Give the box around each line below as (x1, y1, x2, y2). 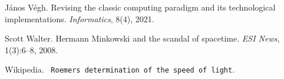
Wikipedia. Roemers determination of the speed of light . (5, 63, 235, 75)
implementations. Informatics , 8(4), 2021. (5, 12, 154, 25)
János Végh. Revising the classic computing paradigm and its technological (5, 1, 276, 13)
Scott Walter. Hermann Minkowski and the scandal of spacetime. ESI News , (5, 32, 280, 44)
